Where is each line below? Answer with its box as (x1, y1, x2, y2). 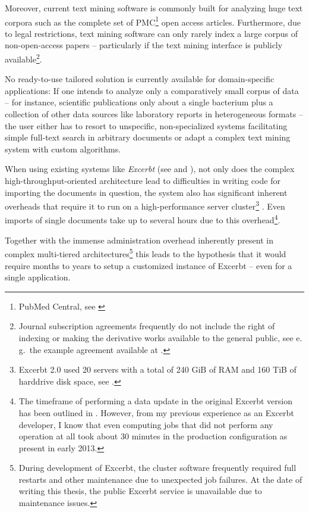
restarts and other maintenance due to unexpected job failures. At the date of (18, 473, 302, 485)
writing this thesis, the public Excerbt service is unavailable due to (18, 485, 262, 497)
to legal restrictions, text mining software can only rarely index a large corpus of (5, 27, 298, 39)
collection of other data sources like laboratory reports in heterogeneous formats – (5, 108, 303, 120)
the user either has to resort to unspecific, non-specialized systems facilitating (5, 119, 288, 132)
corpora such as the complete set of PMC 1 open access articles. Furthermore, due (5, 14, 301, 28)
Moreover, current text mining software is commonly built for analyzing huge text (5, 2, 303, 14)
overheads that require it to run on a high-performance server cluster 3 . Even (5, 198, 285, 212)
